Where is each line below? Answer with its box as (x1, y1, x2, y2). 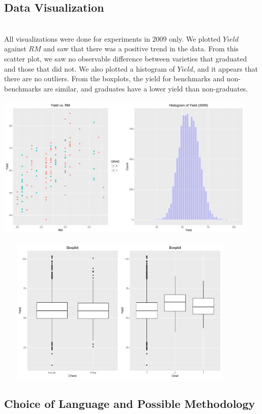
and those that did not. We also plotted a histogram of (4, 63, 175, 74)
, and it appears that (193, 63, 258, 74)
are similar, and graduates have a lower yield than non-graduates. (43, 83, 248, 93)
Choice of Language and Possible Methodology (4, 396, 255, 411)
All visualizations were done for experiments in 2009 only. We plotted (4, 33, 221, 44)
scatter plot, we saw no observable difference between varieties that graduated (4, 53, 247, 63)
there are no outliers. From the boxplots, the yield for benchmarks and (4, 73, 225, 84)
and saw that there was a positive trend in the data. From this (43, 43, 239, 54)
